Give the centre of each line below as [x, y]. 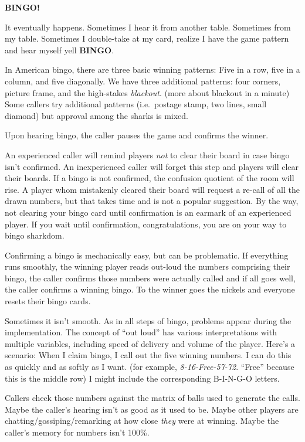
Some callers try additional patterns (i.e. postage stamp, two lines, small [136, 104]
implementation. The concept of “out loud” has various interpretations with [141, 332]
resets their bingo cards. [48, 301]
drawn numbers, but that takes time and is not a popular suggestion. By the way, [152, 201]
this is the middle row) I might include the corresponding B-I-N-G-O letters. [142, 378]
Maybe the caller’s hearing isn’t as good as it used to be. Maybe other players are [152, 409]
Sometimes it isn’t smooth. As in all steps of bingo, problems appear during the [148, 320]
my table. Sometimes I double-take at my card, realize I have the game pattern [147, 38]
